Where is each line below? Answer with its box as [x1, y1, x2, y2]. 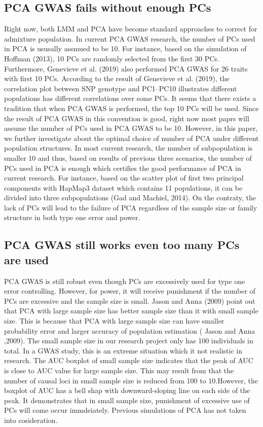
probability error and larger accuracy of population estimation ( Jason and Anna [4, 325, 255, 336]
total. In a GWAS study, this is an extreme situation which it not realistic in [4, 345, 242, 355]
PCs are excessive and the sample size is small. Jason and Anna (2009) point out [4, 295, 255, 306]
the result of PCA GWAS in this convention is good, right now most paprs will [4, 113, 249, 123]
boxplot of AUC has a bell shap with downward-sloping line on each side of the [4, 385, 250, 396]
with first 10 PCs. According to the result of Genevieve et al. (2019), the [4, 73, 230, 84]
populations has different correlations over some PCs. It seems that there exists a [4, 93, 256, 103]
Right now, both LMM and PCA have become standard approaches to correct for [4, 23, 257, 34]
